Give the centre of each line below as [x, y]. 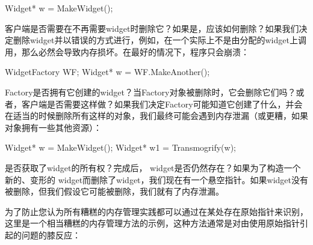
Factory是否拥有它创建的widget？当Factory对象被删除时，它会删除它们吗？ [150, 92]
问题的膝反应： [51, 234]
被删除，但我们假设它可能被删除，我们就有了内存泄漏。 [114, 191]
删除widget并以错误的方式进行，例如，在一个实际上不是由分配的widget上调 [160, 40]
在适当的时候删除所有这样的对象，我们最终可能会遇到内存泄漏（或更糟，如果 [156, 116]
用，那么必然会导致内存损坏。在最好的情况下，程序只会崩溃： [127, 51]
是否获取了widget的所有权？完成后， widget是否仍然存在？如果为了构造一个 [153, 167]
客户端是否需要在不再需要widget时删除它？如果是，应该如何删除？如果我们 [152, 28]
